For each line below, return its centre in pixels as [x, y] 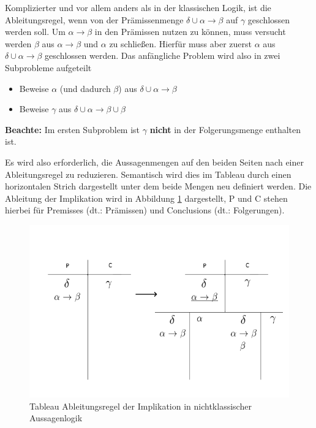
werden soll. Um [35, 32]
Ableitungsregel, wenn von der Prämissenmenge [94, 19]
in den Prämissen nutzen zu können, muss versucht [190, 32]
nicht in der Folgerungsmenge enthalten [225, 129]
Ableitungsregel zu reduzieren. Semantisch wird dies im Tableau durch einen [148, 174]
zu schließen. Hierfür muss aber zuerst [181, 43]
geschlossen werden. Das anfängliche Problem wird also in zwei [163, 55]
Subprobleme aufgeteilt [48, 67]
